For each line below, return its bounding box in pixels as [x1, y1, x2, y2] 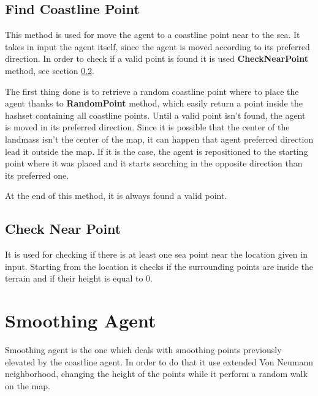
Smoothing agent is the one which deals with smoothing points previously [5, 343, 282, 356]
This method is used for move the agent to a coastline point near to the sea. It [5, 28, 300, 41]
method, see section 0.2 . [5, 64, 94, 77]
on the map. [5, 379, 50, 392]
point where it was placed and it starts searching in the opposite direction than [5, 157, 303, 170]
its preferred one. [5, 168, 69, 181]
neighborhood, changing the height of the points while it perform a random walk [5, 367, 308, 380]
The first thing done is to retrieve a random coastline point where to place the [5, 84, 299, 97]
